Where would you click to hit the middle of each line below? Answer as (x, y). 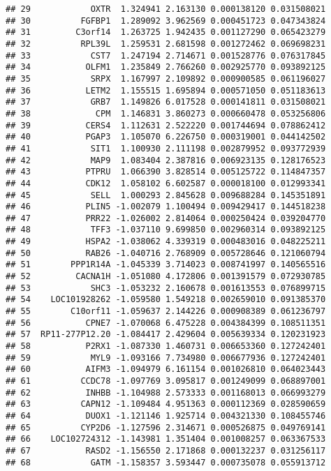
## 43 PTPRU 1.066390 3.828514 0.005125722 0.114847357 (166, 172)
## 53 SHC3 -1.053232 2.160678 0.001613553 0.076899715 (166, 288)
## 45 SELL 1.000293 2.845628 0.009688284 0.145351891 (166, 195)
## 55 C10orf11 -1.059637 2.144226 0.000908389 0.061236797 (166, 312)
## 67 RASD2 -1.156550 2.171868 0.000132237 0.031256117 (166, 450)
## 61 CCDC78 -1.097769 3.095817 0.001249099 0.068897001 (166, 381)
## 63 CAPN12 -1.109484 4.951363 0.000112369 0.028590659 (166, 404)
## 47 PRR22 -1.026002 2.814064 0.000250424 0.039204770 (166, 218)
